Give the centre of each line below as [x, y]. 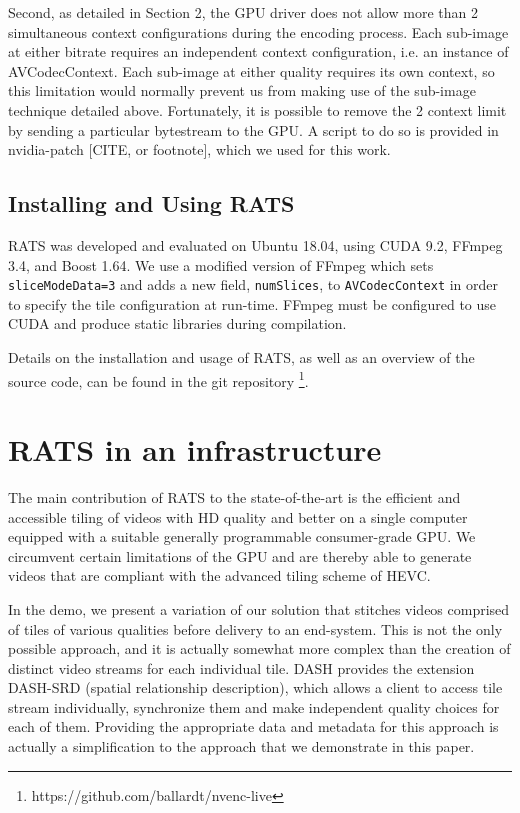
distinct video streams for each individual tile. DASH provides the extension [241, 667]
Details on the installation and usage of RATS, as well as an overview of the [241, 356]
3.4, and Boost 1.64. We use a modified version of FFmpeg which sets [221, 264]
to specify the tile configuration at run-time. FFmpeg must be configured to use [252, 303]
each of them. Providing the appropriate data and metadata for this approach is [253, 726]
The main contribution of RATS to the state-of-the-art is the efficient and [234, 496]
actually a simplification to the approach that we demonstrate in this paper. [241, 746]
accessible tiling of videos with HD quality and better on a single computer [238, 516]
